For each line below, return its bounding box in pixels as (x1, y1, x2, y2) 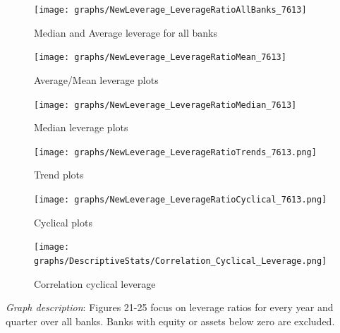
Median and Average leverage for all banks (34, 25, 217, 40)
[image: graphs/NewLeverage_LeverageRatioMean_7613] (34, 52, 286, 63)
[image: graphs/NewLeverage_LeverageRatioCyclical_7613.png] (34, 195, 327, 205)
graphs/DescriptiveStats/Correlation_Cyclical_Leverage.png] (34, 255, 327, 266)
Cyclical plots (34, 214, 92, 229)
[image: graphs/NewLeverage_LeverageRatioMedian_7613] (34, 99, 297, 110)
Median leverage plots (34, 120, 128, 135)
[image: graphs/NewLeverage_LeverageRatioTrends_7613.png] (34, 147, 317, 157)
